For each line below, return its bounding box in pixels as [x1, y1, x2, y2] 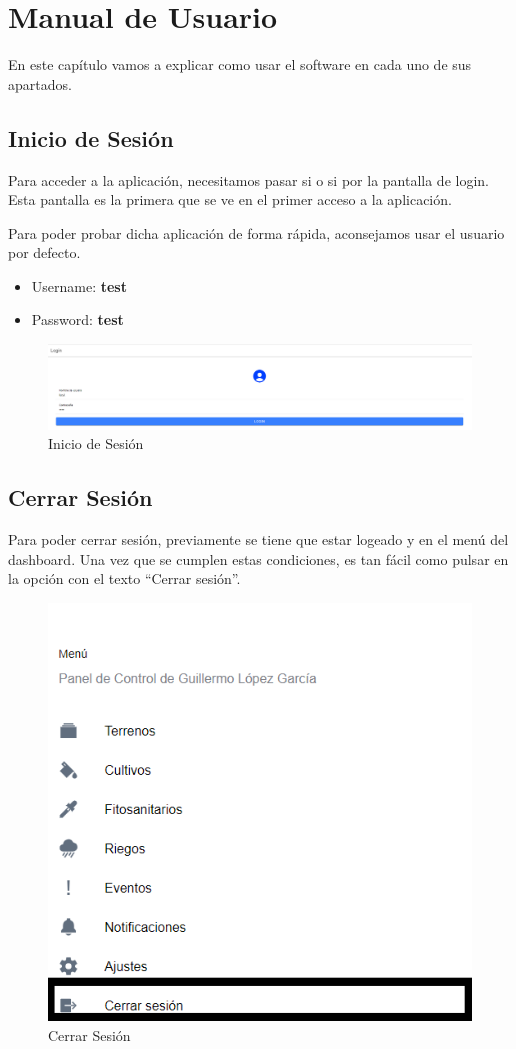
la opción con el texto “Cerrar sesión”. [8, 568, 241, 589]
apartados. [8, 73, 72, 94]
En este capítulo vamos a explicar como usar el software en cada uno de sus [8, 54, 472, 75]
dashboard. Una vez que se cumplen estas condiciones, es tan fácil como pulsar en [8, 548, 509, 569]
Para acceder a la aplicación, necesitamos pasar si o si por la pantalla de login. [8, 169, 489, 190]
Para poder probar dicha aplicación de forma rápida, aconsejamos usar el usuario [8, 222, 505, 243]
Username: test [31, 275, 127, 296]
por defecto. [8, 242, 81, 263]
